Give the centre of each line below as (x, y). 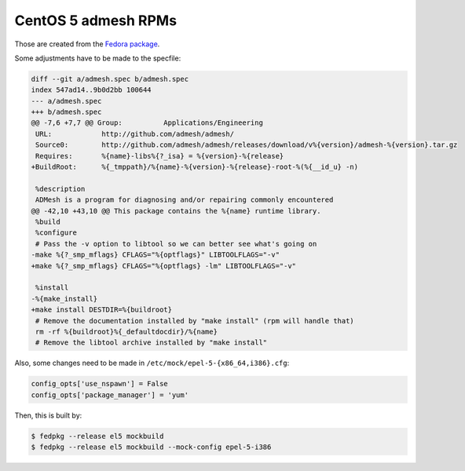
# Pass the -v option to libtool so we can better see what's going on (176, 244)
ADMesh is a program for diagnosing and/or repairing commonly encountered (185, 200)
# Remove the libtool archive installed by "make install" (152, 343)
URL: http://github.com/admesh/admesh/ (135, 134)
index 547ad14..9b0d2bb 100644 (92, 90)
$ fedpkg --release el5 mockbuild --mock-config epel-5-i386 (151, 447)
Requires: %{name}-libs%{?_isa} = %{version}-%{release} (160, 156)
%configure (57, 233)
